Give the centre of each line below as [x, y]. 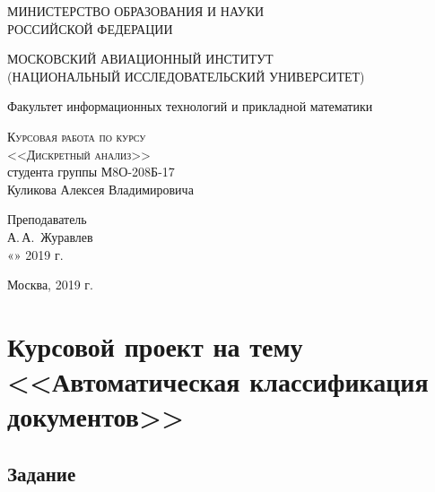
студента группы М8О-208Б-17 [91, 172]
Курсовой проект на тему [155, 345]
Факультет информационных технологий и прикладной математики [190, 106]
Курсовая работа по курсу [77, 136]
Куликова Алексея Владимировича [100, 189]
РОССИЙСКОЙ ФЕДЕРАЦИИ [90, 28]
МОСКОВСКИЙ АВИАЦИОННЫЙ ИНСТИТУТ [140, 59]
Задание [42, 473]
